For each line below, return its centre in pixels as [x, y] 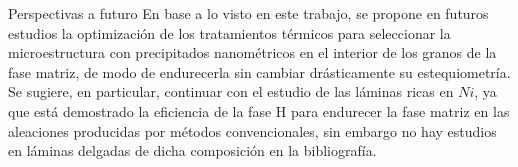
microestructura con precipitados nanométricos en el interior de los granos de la [252, 52]
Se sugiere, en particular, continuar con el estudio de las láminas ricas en [231, 91]
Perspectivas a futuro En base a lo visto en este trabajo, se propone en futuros [248, 13]
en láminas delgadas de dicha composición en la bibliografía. [192, 150]
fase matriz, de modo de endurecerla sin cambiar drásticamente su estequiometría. [259, 71]
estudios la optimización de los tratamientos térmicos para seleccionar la [229, 32]
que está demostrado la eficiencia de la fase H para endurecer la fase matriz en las [259, 110]
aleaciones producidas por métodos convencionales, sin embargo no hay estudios [252, 130]
